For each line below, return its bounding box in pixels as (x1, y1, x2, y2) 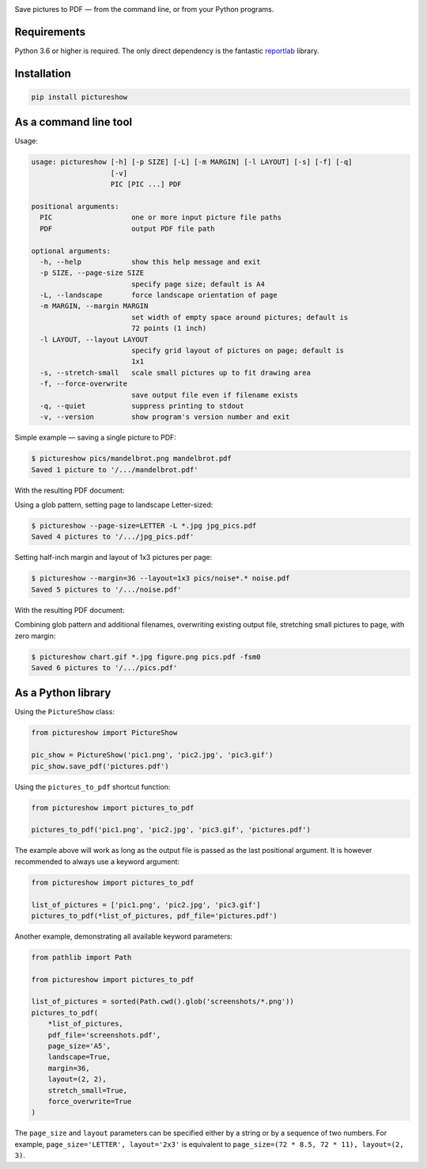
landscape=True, (47, 1053, 111, 1061)
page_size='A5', (47, 1041, 111, 1051)
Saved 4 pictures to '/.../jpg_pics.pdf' (31, 532, 195, 542)
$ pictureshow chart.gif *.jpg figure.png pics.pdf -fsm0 (31, 652, 261, 661)
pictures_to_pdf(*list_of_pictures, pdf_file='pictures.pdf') (31, 911, 278, 920)
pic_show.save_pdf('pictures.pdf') (31, 761, 169, 771)
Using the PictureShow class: (14, 707, 115, 717)
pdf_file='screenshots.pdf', (47, 1030, 161, 1039)
